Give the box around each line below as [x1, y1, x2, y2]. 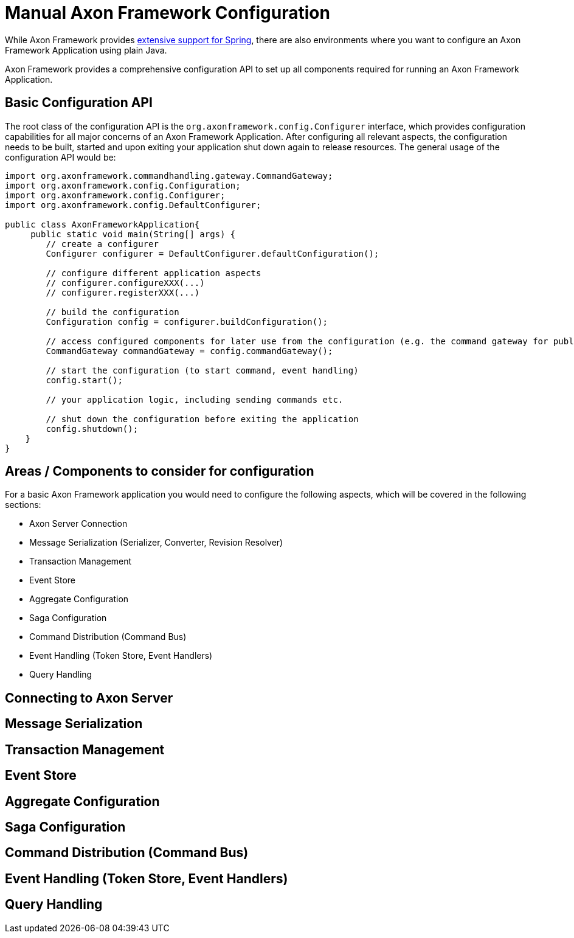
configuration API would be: [5, 151, 116, 162]
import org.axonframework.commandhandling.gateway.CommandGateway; [5, 170, 333, 181]
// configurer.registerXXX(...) [46, 287, 200, 297]
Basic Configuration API [5, 95, 153, 111]
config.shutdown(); [46, 423, 139, 434]
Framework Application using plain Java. [5, 44, 167, 55]
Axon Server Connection [29, 518, 128, 529]
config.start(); [46, 375, 123, 385]
